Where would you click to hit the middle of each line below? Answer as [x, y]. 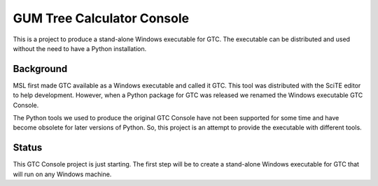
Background [40, 69]
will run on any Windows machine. [62, 174]
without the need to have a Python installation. [80, 48]
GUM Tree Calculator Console [101, 18]
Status [28, 148]
